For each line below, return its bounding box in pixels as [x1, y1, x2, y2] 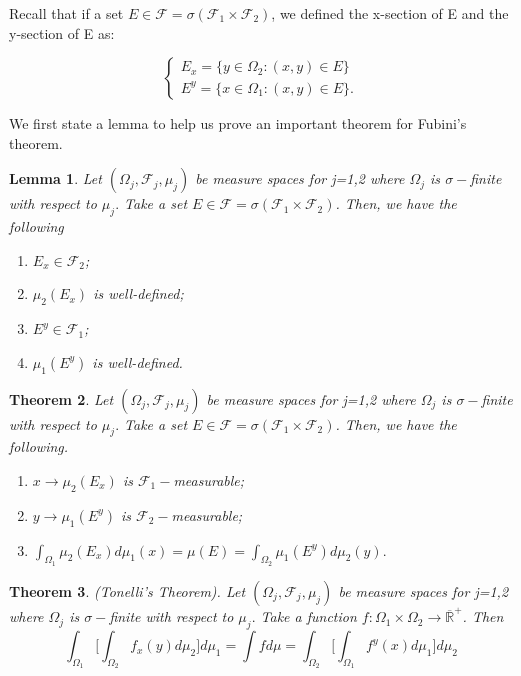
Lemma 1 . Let [9, 168, 102, 189]
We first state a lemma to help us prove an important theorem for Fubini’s [9, 113, 467, 134]
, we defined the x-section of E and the [271, 3, 509, 23]
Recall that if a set [9, 3, 124, 23]
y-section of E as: [9, 22, 115, 43]
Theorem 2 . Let [9, 388, 114, 409]
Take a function [260, 606, 357, 627]
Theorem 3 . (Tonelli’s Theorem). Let [9, 580, 246, 601]
